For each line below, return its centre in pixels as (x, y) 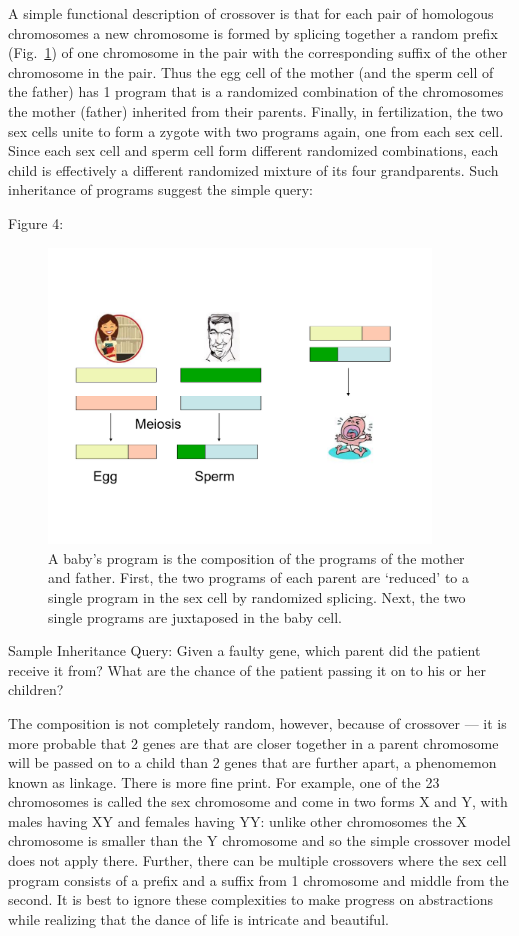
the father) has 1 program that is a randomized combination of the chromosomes (256, 91)
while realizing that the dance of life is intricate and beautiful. (198, 918)
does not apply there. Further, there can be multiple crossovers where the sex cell (257, 860)
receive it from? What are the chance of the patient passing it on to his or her (247, 669)
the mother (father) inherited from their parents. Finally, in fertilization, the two (255, 110)
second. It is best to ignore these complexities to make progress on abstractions (250, 899)
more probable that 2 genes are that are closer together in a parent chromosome (253, 742)
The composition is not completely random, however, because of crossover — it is (257, 722)
